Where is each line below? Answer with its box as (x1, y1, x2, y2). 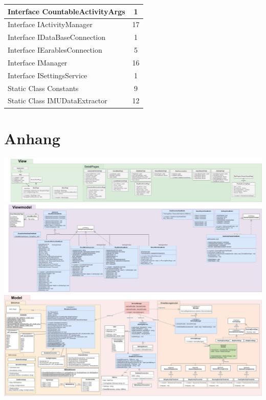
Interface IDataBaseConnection (8, 32, 106, 42)
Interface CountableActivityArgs (8, 6, 125, 16)
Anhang (4, 127, 60, 148)
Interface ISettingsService (8, 70, 87, 80)
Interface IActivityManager (8, 19, 93, 30)
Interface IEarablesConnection (8, 45, 102, 55)
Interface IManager (8, 57, 68, 68)
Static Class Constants (8, 82, 79, 93)
